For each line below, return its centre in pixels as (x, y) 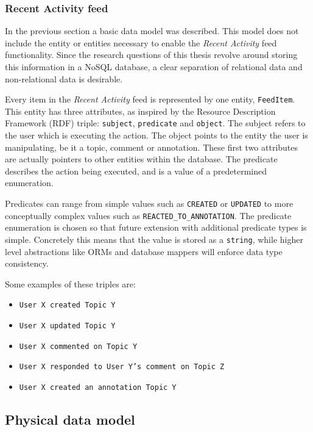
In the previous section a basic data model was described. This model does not (152, 31)
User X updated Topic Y (67, 326)
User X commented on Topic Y (78, 346)
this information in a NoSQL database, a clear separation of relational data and (154, 67)
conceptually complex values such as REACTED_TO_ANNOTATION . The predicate (148, 215)
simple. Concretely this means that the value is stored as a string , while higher (154, 239)
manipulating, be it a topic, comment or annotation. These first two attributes (152, 147)
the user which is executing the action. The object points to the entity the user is (156, 135)
